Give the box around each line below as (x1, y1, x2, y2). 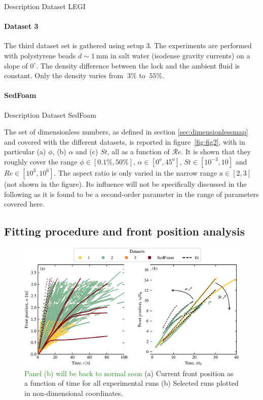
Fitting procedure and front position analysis (4, 223, 245, 239)
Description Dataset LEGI (4, 1, 86, 11)
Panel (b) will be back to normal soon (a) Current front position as (24, 368, 234, 378)
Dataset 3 (4, 21, 39, 31)
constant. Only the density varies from (4, 70, 124, 81)
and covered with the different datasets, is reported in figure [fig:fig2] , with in (4, 136, 245, 147)
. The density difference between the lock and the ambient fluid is (36, 60, 240, 71)
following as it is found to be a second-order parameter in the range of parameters (4, 188, 259, 199)
